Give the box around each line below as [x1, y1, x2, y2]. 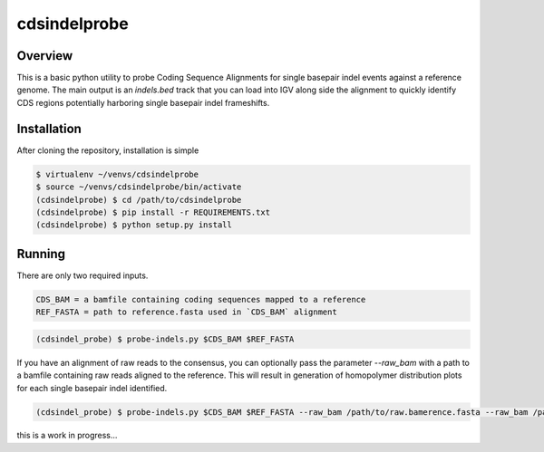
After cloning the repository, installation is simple [16, 145, 199, 156]
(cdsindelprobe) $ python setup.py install [35, 220, 233, 230]
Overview [16, 48, 73, 63]
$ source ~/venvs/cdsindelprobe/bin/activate [35, 182, 242, 192]
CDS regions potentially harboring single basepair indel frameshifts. [16, 97, 270, 108]
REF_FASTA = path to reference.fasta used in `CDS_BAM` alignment [35, 307, 337, 317]
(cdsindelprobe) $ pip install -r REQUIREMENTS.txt [35, 207, 271, 217]
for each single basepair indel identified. [16, 382, 168, 393]
